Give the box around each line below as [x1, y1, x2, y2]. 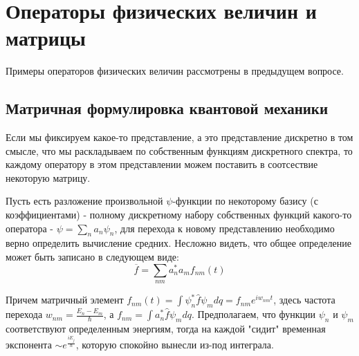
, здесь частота [273, 292, 335, 307]
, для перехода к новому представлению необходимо [114, 221, 335, 235]
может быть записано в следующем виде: [6, 250, 179, 264]
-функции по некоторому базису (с [172, 194, 318, 208]
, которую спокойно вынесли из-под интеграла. [75, 337, 274, 352]
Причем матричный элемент [6, 292, 124, 307]
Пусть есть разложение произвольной [6, 194, 163, 208]
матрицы [6, 24, 86, 52]
